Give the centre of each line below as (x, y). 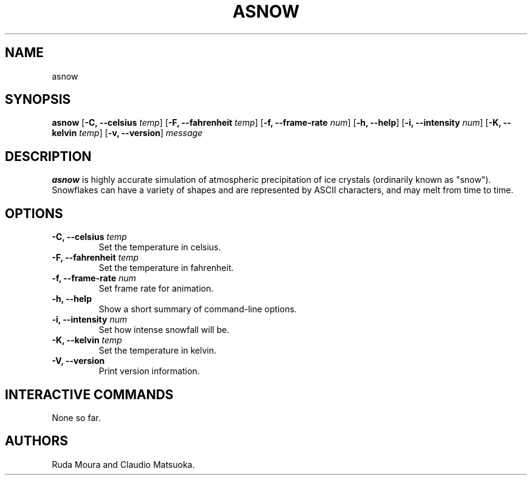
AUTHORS (37, 441)
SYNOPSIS (38, 100)
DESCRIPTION (48, 156)
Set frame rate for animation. (156, 289)
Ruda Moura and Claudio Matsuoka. (123, 464)
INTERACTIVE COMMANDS (89, 394)
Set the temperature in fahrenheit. (166, 268)
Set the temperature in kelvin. (158, 351)
